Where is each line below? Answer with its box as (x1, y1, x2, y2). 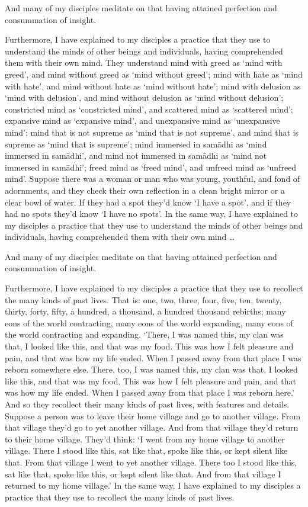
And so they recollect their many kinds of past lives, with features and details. (5, 398, 290, 410)
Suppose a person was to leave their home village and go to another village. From (5, 409, 301, 422)
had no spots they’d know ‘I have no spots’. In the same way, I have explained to (5, 207, 299, 220)
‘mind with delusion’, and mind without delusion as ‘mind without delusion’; (5, 91, 284, 104)
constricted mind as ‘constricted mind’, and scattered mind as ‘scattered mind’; (5, 102, 293, 115)
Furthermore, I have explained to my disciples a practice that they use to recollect (5, 282, 303, 294)
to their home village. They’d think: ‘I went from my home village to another (5, 432, 285, 445)
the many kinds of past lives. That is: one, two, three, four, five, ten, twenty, (5, 293, 282, 306)
